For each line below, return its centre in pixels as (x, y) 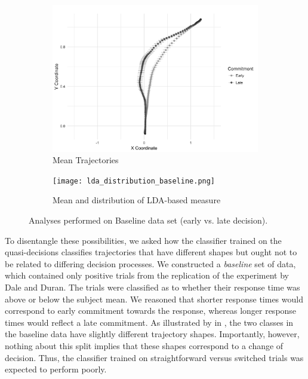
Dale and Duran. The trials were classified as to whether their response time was (153, 287)
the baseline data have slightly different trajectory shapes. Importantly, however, (152, 334)
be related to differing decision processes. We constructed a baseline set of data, (150, 263)
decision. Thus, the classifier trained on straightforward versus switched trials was (154, 357)
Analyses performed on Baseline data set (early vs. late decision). (148, 220)
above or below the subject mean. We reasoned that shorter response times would (154, 299)
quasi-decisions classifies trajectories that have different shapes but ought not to (151, 252)
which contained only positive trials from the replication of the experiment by (147, 275)
